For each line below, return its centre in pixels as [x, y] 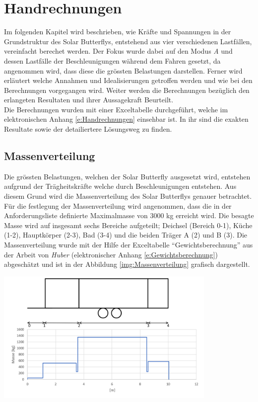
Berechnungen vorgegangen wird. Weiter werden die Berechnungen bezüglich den [127, 90]
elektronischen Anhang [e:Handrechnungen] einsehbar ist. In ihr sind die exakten [126, 119]
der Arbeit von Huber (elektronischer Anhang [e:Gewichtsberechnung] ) [111, 254]
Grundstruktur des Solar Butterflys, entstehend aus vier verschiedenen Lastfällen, [128, 41]
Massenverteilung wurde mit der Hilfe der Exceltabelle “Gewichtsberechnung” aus [129, 245]
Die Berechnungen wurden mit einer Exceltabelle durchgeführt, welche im [116, 109]
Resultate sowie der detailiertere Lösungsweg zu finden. [88, 129]
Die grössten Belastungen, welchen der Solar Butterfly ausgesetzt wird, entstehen [127, 176]
